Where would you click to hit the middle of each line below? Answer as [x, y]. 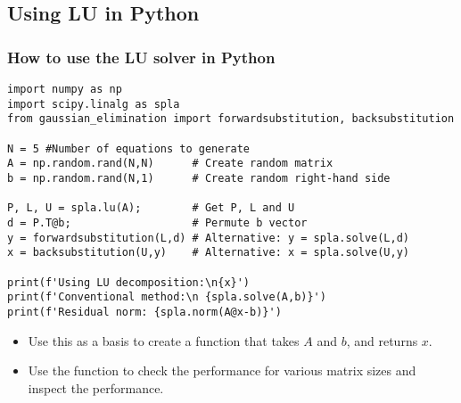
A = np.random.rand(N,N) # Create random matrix [170, 164]
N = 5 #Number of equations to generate [129, 148]
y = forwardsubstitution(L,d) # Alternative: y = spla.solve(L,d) [209, 238]
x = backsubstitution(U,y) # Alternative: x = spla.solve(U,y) [209, 253]
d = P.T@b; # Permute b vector [157, 222]
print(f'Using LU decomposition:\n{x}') [129, 282]
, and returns [382, 340]
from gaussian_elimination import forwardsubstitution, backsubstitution [231, 119]
